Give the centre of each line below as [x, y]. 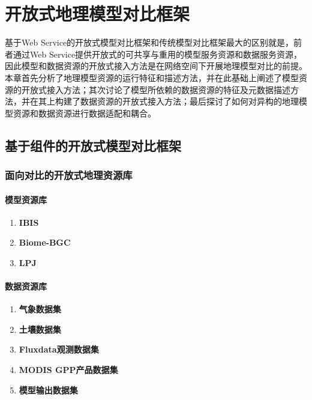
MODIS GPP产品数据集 [68, 370]
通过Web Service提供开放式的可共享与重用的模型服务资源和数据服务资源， [157, 54]
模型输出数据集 [48, 389]
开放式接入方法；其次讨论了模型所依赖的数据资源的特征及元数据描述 [156, 89]
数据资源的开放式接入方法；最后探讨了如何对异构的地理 [189, 101]
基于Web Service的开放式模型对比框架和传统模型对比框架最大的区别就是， [149, 42]
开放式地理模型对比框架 [97, 14]
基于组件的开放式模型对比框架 [93, 145]
